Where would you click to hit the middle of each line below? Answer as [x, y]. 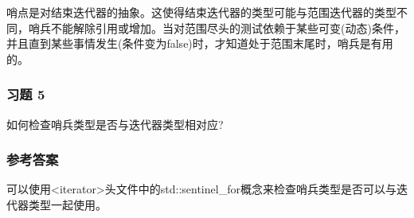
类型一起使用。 [67, 204]
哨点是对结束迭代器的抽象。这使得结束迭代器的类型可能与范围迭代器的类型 [201, 12]
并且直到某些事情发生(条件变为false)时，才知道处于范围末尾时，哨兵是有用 [200, 43]
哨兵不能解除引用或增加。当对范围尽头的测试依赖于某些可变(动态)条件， [217, 27]
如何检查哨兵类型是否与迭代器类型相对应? [115, 124]
